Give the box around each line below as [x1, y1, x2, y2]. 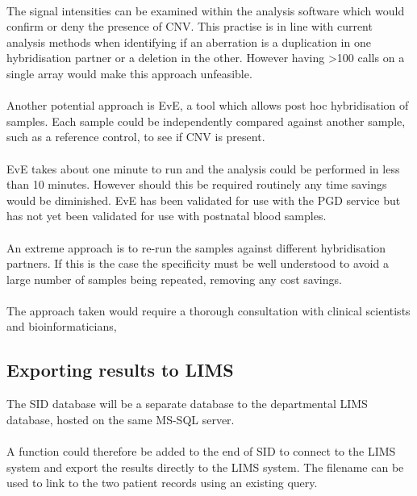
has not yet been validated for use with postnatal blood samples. [6, 207, 327, 224]
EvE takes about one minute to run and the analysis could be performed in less [6, 160, 400, 177]
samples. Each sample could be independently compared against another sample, [6, 112, 406, 129]
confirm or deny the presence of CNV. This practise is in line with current [6, 18, 373, 35]
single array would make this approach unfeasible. [6, 65, 252, 81]
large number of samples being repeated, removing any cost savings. [6, 270, 342, 287]
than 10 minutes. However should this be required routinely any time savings [6, 176, 387, 193]
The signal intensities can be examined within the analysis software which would [6, 2, 405, 19]
